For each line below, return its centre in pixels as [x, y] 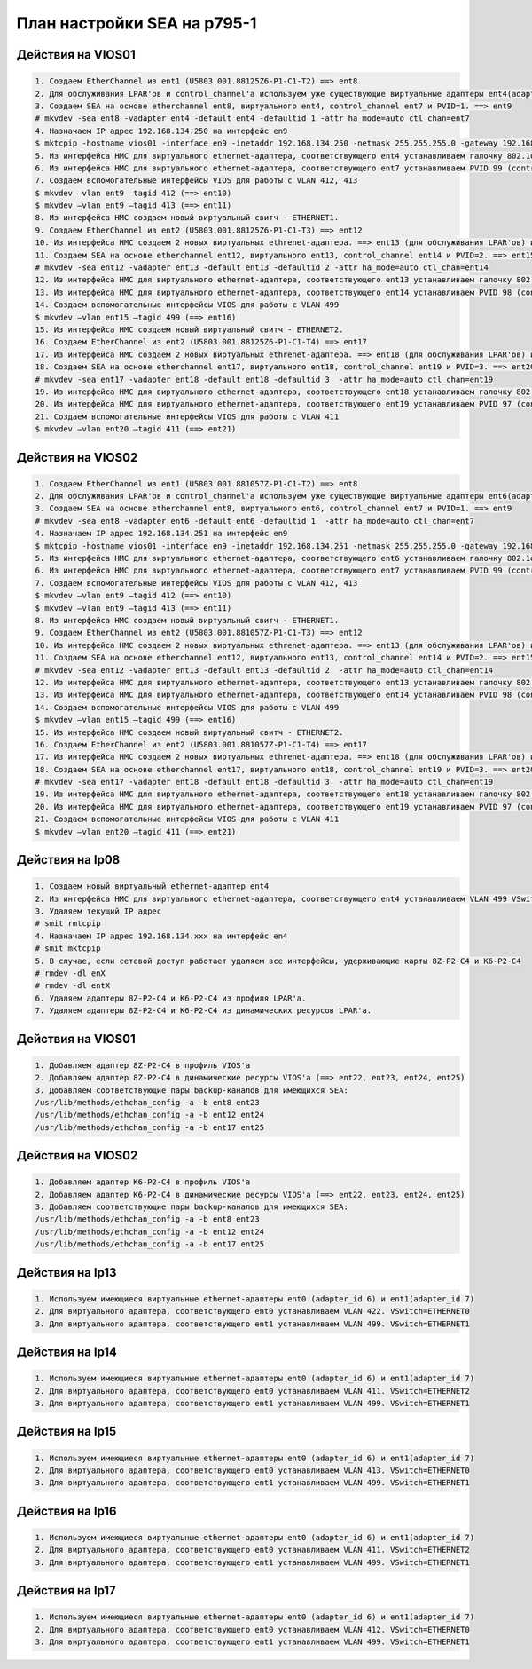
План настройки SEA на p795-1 [137, 23]
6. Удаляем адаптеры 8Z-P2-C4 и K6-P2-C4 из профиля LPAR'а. [171, 998]
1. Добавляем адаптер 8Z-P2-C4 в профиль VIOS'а [143, 1065]
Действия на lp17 [66, 1590]
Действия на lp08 [68, 860]
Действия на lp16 [66, 1511]
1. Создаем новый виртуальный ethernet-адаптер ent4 [152, 886]
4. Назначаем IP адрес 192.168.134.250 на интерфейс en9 [161, 131]
